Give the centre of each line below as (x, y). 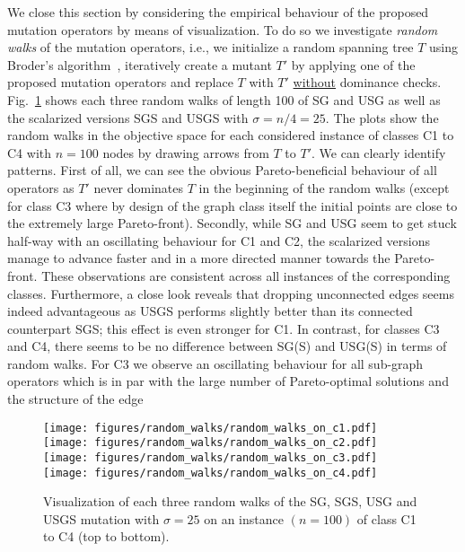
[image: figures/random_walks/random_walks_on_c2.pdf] (211, 443)
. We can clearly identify (379, 152)
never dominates (139, 187)
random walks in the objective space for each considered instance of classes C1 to (231, 135)
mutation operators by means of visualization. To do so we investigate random (223, 29)
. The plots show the (382, 117)
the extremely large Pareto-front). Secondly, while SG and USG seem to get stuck (232, 223)
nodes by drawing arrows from (186, 152)
